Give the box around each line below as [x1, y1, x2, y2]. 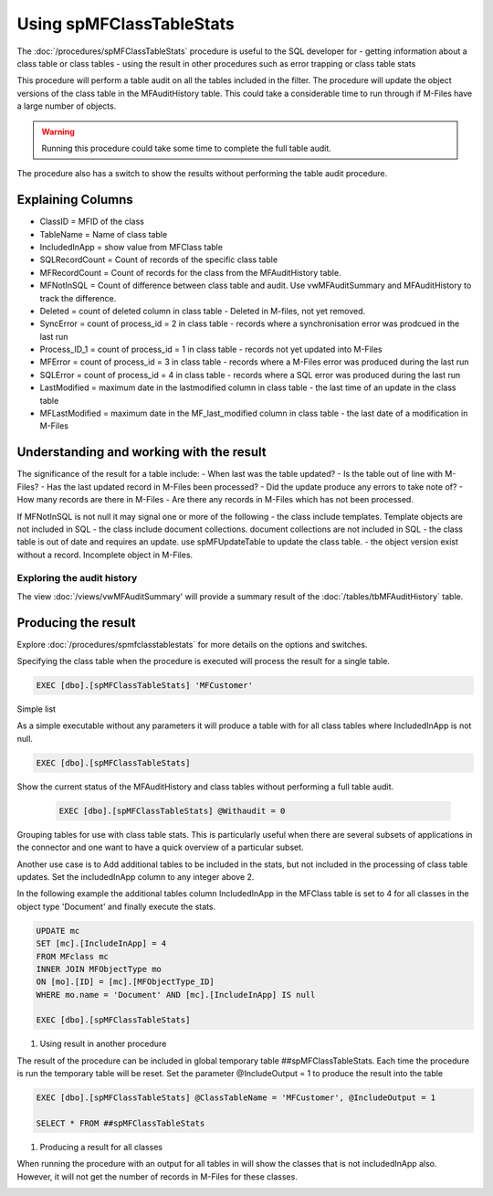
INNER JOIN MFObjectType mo [36, 964, 162, 974]
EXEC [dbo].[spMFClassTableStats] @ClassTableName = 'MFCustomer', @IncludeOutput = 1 [36, 1093, 436, 1103]
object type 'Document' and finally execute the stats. [16, 901, 216, 912]
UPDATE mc [36, 926, 80, 936]
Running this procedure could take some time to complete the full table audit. [41, 143, 332, 153]
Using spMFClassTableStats [16, 14, 235, 34]
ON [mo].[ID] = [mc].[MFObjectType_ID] [36, 977, 215, 987]
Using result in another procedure [39, 1038, 167, 1050]
